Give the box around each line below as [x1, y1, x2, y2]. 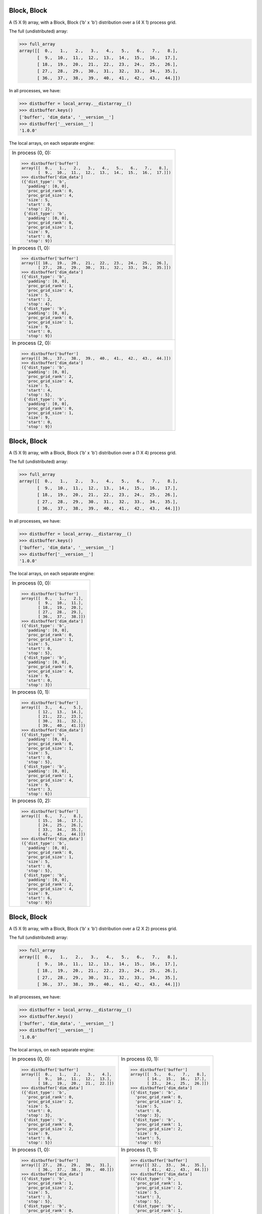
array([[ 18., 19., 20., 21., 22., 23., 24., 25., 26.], [21, 260, 169, 266]
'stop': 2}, [26, 206, 53, 211]
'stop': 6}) [26, 791, 53, 796]
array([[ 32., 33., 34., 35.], [130, 1162, 207, 1167]
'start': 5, [135, 1135, 162, 1141]
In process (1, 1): [121, 1146, 158, 1153]
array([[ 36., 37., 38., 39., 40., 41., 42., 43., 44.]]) [21, 356, 171, 361]
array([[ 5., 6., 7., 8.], [130, 1071, 207, 1077]
